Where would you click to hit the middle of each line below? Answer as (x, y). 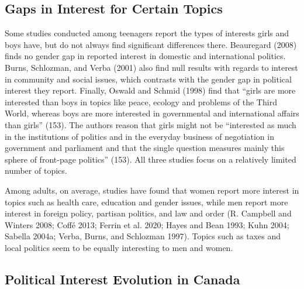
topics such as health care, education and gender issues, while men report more (146, 202)
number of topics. (36, 171)
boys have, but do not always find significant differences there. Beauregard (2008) (151, 44)
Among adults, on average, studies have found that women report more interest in (152, 190)
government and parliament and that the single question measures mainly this (145, 148)
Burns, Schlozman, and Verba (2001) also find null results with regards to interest (151, 67)
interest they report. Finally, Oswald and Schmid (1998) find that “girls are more (150, 90)
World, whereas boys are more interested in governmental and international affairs (152, 113)
